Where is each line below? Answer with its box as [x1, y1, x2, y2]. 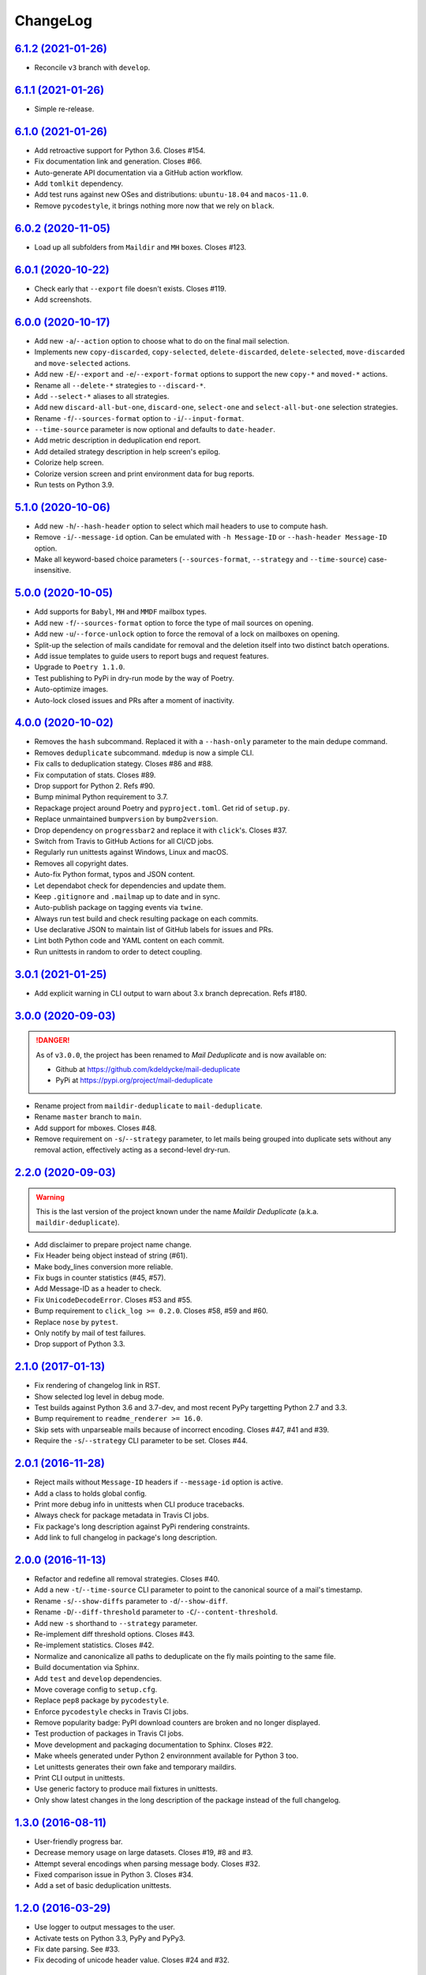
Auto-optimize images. [34, 684, 109, 694]
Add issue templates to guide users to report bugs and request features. [34, 651, 269, 660]
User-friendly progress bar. [34, 1837, 123, 1846]
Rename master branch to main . [34, 1112, 142, 1122]
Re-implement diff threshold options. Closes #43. [34, 1629, 195, 1638]
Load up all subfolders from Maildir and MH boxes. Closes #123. [34, 242, 247, 252]
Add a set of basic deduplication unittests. [34, 1881, 172, 1890]
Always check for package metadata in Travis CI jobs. [34, 1510, 209, 1520]
